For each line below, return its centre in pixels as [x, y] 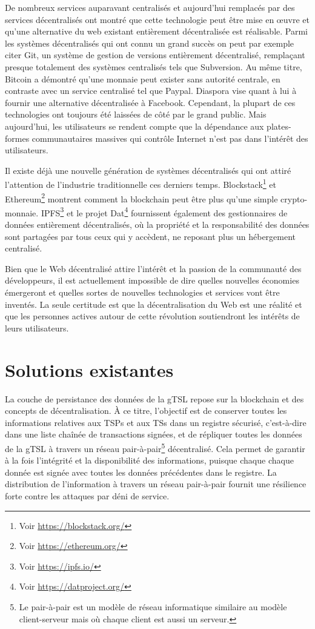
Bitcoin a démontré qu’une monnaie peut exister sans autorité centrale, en [143, 78]
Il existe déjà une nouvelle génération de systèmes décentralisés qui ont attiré [148, 170]
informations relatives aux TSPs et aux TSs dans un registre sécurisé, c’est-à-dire [156, 422]
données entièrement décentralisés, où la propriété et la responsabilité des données [157, 225]
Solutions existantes [89, 369]
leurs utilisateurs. [37, 328]
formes [17, 138]
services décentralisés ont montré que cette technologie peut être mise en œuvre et [157, 19]
